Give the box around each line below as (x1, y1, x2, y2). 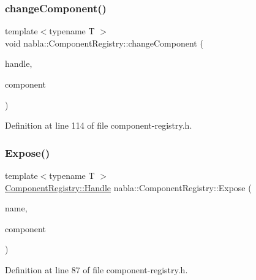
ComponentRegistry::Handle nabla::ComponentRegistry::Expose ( (5, 181, 252, 194)
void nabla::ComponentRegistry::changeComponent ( (5, 36, 203, 49)
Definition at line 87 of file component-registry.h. (5, 263, 188, 276)
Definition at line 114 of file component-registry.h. (5, 119, 192, 132)
